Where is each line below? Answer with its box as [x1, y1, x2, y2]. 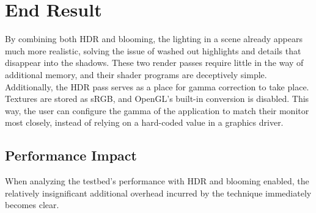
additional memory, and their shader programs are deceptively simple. [5, 68, 267, 81]
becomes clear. [5, 198, 59, 211]
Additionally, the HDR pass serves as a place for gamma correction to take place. [5, 80, 309, 93]
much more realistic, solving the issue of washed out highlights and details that [5, 44, 301, 57]
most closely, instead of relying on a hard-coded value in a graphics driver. [5, 116, 284, 129]
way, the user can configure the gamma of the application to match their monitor [5, 104, 309, 117]
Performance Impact [5, 146, 137, 165]
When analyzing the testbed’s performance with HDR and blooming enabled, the [5, 175, 309, 187]
